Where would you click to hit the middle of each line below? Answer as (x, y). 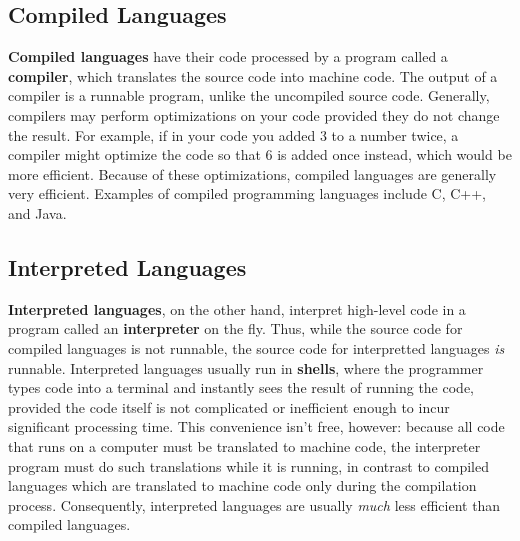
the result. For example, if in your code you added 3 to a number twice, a (233, 134)
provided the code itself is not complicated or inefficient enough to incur (229, 406)
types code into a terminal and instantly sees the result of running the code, (241, 387)
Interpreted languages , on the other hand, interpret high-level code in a (237, 308)
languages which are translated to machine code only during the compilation (242, 485)
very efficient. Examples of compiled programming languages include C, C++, (247, 193)
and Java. (37, 212)
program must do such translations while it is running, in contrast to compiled (248, 465)
